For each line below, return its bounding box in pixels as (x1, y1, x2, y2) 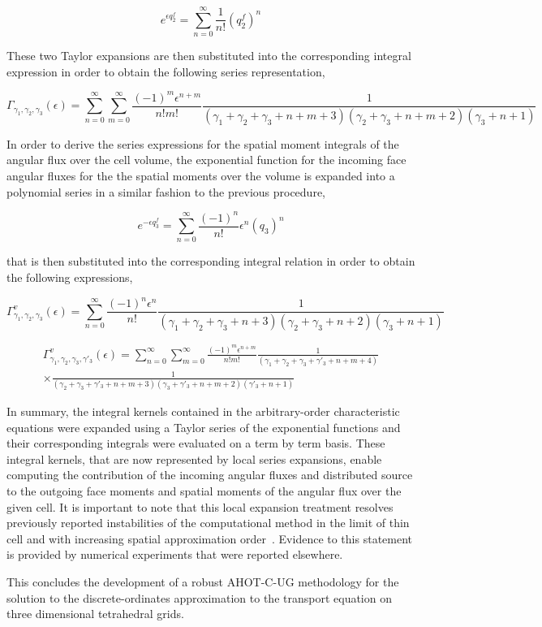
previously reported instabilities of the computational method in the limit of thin (6, 514, 410, 531)
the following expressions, (6, 268, 133, 285)
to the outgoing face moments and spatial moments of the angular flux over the (6, 482, 402, 499)
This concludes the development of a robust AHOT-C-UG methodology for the (6, 573, 399, 590)
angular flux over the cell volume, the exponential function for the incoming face (6, 151, 406, 168)
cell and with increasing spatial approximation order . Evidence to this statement (6, 530, 413, 547)
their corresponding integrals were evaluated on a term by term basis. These (6, 435, 385, 452)
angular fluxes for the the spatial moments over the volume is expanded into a (6, 166, 395, 184)
